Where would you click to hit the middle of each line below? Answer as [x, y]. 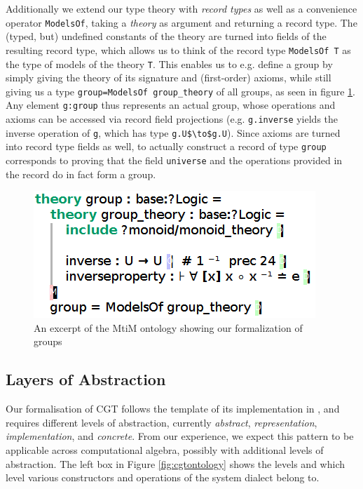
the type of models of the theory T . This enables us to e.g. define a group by [169, 63]
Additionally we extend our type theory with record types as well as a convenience [181, 8]
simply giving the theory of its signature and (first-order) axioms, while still [169, 78]
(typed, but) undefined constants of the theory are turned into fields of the [166, 36]
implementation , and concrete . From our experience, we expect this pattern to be [180, 436]
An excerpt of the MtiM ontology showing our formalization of [168, 327]
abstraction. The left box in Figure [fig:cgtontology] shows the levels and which [175, 463]
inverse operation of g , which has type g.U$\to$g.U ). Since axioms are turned [173, 132]
